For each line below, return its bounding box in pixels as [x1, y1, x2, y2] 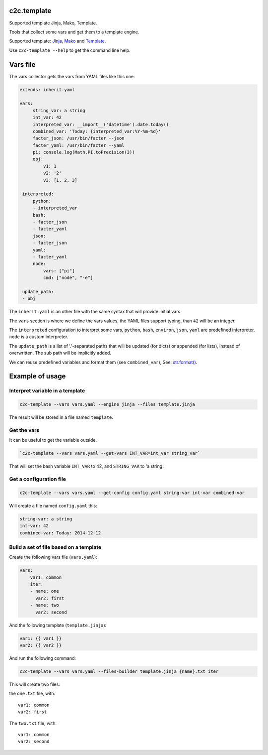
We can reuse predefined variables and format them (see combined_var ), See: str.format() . [9, 359, 198, 365]
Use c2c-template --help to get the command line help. [9, 47, 131, 53]
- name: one [30, 588, 60, 594]
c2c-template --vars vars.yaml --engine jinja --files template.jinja [19, 401, 196, 407]
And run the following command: [9, 655, 76, 661]
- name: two [30, 603, 60, 608]
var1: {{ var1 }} [19, 635, 62, 641]
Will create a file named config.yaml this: [9, 503, 97, 508]
